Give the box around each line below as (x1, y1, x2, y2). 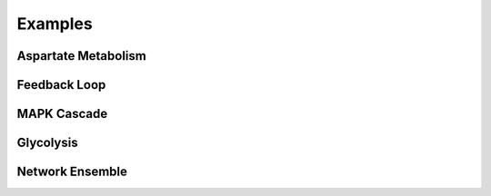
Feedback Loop (16, 77, 106, 93)
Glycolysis (16, 135, 78, 151)
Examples (16, 14, 93, 34)
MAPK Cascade (16, 106, 108, 122)
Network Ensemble (16, 164, 127, 180)
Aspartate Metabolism (16, 48, 147, 64)
